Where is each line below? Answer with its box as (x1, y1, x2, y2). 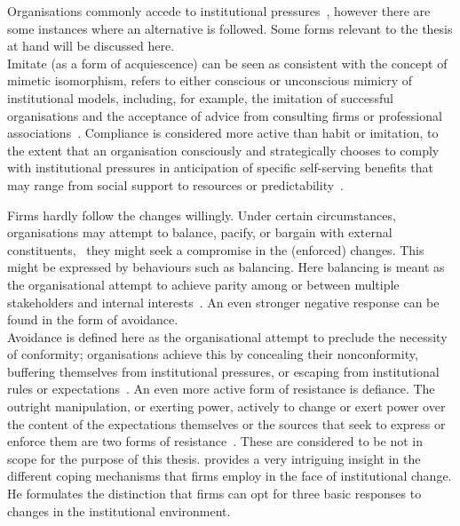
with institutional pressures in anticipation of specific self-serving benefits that (7, 158, 433, 177)
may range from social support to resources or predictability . (7, 175, 344, 194)
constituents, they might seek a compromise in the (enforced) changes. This (7, 240, 424, 259)
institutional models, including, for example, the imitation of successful (7, 88, 393, 107)
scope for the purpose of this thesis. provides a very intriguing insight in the (7, 449, 421, 467)
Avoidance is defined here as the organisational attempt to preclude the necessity (7, 327, 448, 346)
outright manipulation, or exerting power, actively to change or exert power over (7, 397, 446, 416)
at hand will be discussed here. (7, 36, 175, 55)
